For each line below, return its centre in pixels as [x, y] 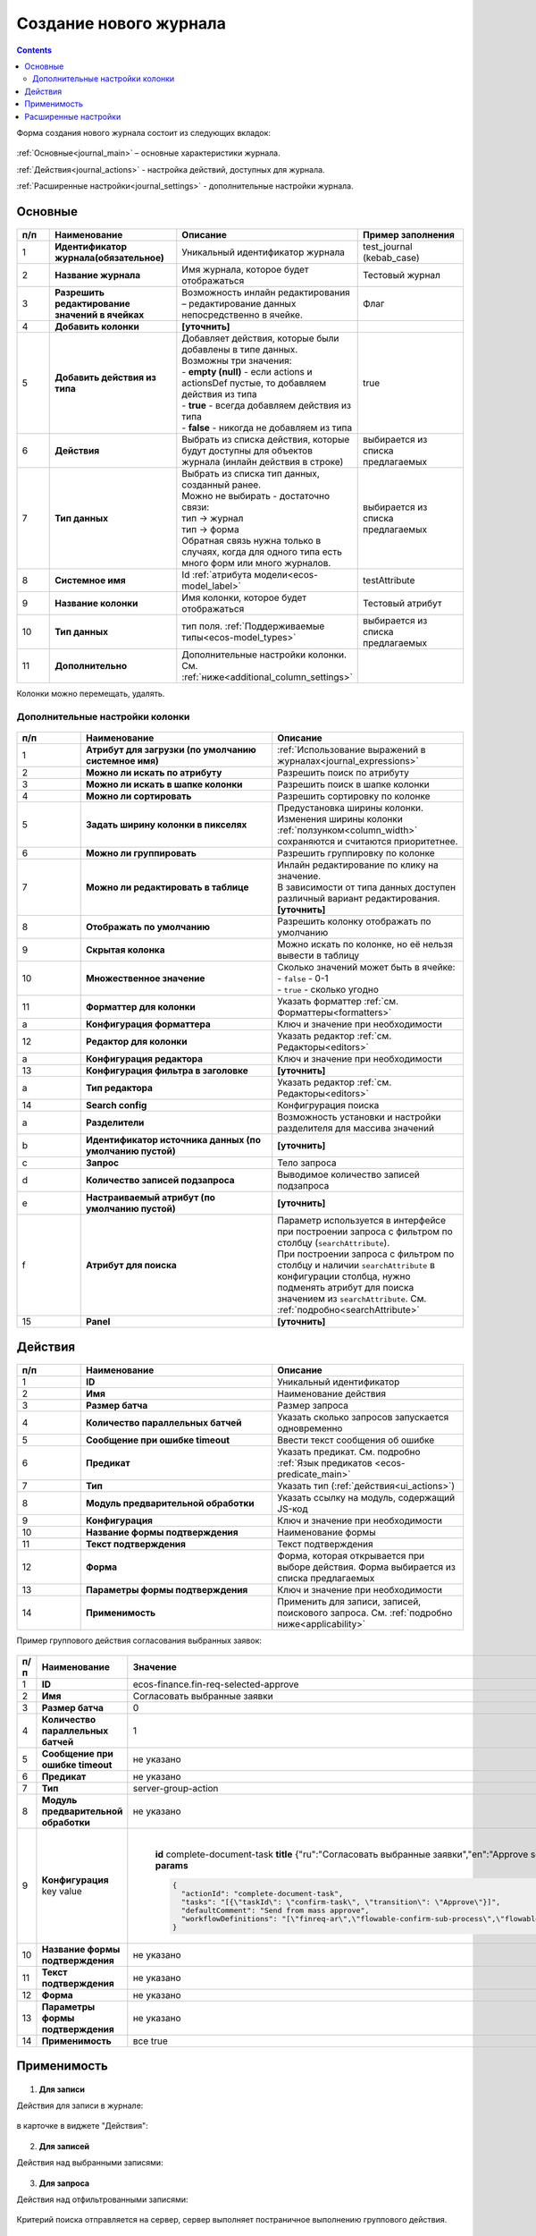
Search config [116, 1105]
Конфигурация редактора [144, 1059]
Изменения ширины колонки [340, 819]
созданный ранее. [222, 485]
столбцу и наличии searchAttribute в [356, 1266]
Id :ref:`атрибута [217, 575]
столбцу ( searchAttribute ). [334, 1243]
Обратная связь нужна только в [251, 541]
